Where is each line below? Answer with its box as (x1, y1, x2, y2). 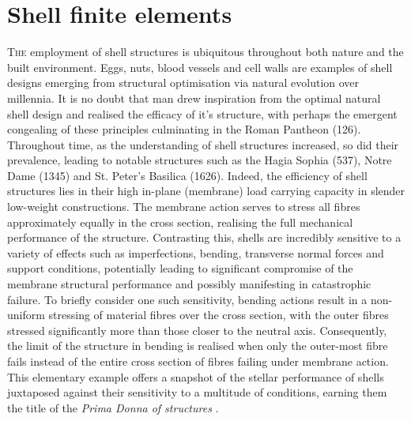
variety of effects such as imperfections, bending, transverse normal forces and (7, 244, 384, 261)
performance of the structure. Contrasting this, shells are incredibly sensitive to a (7, 229, 402, 246)
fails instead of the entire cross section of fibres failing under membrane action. (7, 353, 389, 369)
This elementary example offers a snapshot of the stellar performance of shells (7, 368, 384, 385)
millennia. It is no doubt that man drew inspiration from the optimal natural (7, 89, 381, 106)
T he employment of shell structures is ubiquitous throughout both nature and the (7, 43, 404, 60)
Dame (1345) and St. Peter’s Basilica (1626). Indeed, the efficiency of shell (7, 167, 368, 183)
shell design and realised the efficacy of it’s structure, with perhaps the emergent (7, 105, 398, 122)
